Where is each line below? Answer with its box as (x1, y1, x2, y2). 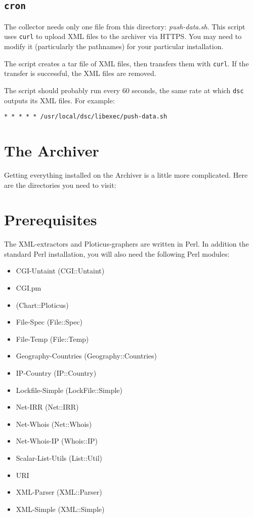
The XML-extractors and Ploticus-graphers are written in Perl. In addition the (4, 238, 249, 249)
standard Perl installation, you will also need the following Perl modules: (4, 248, 230, 259)
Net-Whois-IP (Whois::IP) (16, 435, 98, 446)
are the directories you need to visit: (4, 179, 116, 190)
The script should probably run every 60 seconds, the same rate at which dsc (4, 85, 244, 95)
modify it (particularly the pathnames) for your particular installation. (4, 41, 224, 52)
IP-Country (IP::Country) (16, 367, 97, 378)
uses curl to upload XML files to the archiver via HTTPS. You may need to (4, 31, 242, 42)
